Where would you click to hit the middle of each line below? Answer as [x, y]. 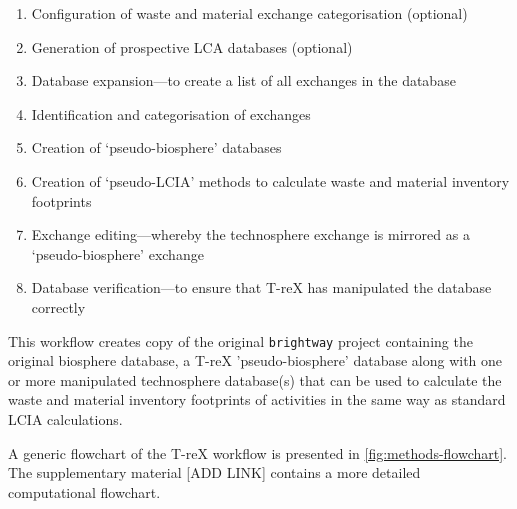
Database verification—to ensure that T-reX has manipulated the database [261, 287]
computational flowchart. [84, 491]
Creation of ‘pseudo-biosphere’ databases [156, 147]
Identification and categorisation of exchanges [171, 113]
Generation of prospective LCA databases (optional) [192, 46]
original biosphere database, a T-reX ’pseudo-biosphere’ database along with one [255, 360]
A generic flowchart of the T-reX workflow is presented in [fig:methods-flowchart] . [258, 452]
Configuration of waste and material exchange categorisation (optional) [249, 13]
